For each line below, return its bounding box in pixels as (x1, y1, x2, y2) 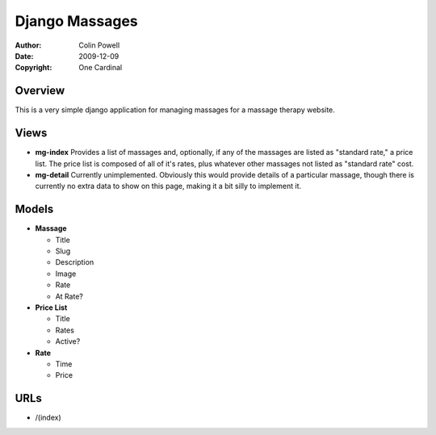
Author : (15, 40, 42, 50)
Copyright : (15, 63, 52, 73)
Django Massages (15, 12, 139, 30)
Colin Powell (78, 40, 120, 50)
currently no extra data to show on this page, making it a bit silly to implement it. (35, 182, 302, 191)
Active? (55, 337, 81, 346)
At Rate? (55, 291, 84, 301)
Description (55, 257, 94, 267)
